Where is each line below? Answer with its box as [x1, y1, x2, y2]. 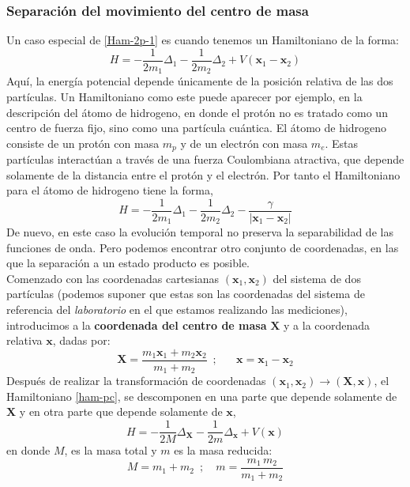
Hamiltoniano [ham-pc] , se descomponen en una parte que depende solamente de [6, 387, 397, 404]
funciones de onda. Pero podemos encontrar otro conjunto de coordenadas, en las [6, 239, 399, 255]
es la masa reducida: [174, 442, 273, 459]
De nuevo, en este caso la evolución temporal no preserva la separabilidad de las [6, 224, 393, 240]
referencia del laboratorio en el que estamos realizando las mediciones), [6, 300, 348, 317]
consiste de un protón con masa [6, 134, 160, 151]
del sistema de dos [273, 270, 361, 286]
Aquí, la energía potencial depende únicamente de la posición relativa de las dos [6, 73, 393, 89]
